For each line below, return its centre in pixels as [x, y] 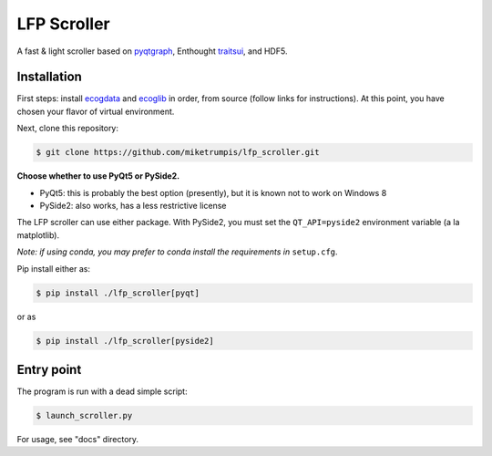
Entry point [49, 369]
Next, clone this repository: [67, 129]
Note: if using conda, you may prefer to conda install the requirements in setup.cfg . [177, 252]
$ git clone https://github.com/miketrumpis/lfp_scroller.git [178, 152]
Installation [49, 77]
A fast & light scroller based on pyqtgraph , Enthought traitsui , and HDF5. [152, 51]
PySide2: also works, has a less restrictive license [133, 205]
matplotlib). [38, 235]
